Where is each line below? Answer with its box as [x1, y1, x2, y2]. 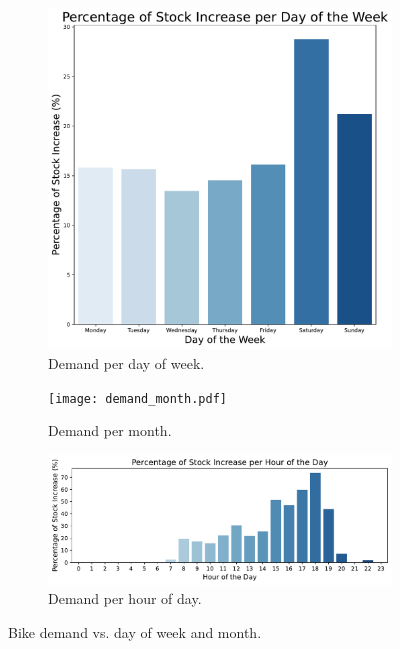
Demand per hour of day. [48, 588, 202, 609]
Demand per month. [48, 420, 172, 441]
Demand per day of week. [48, 352, 205, 373]
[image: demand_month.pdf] [48, 391, 227, 406]
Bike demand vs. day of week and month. [8, 621, 262, 642]
